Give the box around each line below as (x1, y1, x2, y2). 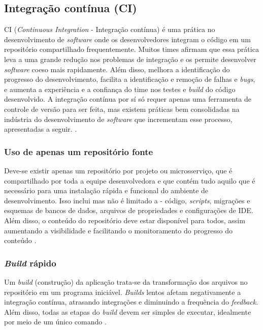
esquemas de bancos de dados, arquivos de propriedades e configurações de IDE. (4, 205, 253, 216)
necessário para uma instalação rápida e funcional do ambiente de (4, 185, 209, 196)
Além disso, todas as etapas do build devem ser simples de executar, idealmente (4, 306, 251, 317)
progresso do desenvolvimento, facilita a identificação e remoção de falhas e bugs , (4, 74, 255, 84)
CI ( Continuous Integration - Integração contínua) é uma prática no (4, 24, 215, 35)
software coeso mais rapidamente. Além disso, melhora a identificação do (4, 64, 230, 74)
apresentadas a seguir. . (4, 124, 77, 134)
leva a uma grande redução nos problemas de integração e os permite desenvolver (4, 53, 256, 64)
